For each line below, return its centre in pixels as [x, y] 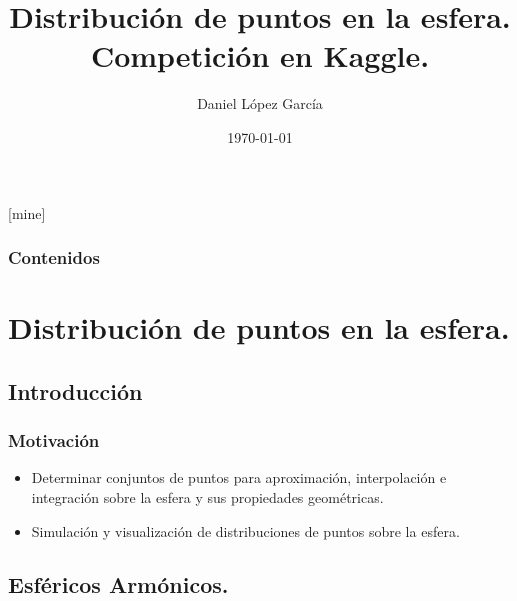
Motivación [54, 440]
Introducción [75, 390]
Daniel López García [260, 103]
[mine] [27, 212]
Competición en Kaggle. [260, 55]
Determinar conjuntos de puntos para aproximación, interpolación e [239, 477]
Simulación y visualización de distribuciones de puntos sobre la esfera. [245, 530]
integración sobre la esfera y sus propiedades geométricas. [207, 496]
